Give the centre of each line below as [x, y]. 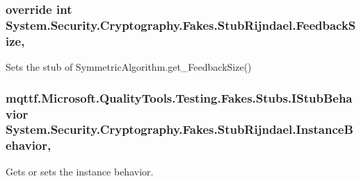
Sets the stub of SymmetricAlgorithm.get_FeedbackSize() [129, 67]
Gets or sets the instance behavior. [80, 171]
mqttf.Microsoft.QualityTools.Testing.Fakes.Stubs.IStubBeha [179, 97]
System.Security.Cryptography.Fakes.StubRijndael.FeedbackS [181, 25]
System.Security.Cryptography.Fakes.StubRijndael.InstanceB [179, 129]
